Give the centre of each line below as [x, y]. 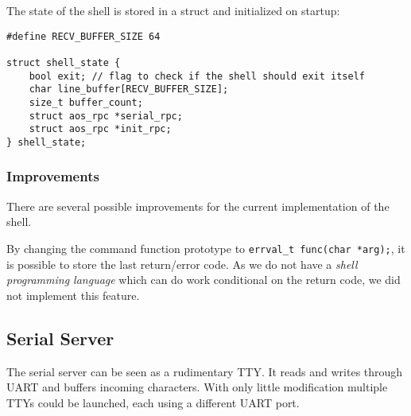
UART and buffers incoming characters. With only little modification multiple [197, 387]
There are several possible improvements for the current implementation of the [198, 206]
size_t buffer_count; [86, 102]
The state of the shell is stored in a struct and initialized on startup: [173, 10]
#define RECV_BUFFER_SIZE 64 [83, 36]
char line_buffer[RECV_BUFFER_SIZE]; [129, 89]
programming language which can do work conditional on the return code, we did [204, 280]
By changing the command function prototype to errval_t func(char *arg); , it [206, 248]
